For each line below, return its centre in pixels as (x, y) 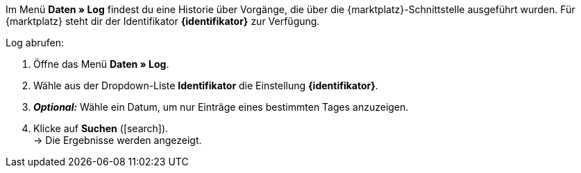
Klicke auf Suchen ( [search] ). (101, 128)
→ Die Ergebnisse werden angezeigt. (118, 140)
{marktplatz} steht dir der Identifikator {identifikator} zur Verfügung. (163, 21)
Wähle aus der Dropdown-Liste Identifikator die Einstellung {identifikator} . (206, 85)
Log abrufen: (35, 43)
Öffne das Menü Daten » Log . (101, 64)
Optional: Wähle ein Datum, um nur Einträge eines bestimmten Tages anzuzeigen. (221, 107)
